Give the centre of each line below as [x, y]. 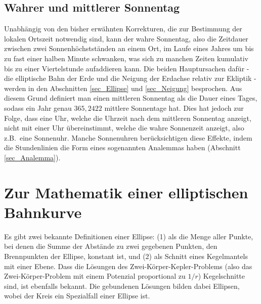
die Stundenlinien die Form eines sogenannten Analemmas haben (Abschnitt [122, 147]
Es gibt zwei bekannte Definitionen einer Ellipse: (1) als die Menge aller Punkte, [129, 236]
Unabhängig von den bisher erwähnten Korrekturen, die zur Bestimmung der [123, 29]
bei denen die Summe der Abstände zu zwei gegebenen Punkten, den [111, 246]
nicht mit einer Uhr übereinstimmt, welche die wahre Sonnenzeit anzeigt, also [124, 128]
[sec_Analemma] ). [32, 157]
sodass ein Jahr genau [38, 107]
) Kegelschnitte [221, 276]
